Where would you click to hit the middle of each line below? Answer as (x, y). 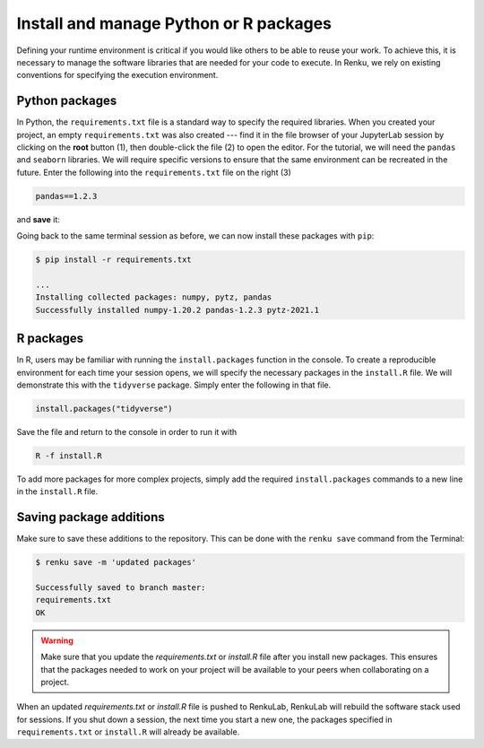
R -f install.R (69, 456)
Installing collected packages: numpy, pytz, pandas (154, 297)
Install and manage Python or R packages (174, 23)
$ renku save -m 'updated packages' (116, 562)
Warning (57, 640)
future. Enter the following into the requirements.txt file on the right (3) (154, 172)
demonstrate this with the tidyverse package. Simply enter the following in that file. (174, 385)
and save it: (38, 219)
